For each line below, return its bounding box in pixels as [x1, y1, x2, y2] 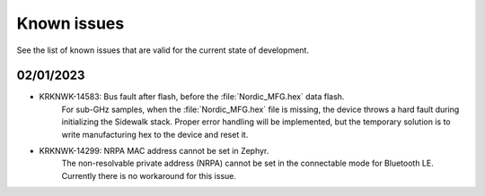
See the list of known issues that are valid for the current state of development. [16, 45, 310, 55]
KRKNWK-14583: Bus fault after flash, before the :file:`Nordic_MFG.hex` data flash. [39, 91, 345, 102]
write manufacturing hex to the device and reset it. [61, 129, 249, 140]
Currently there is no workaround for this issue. [61, 170, 237, 181]
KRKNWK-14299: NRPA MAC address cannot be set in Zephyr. [39, 146, 269, 157]
